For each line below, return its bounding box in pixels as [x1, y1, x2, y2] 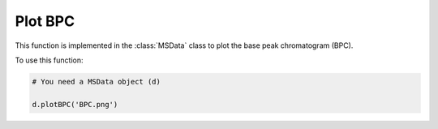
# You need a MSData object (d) [32, 77, 161, 86]
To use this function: [15, 55, 84, 65]
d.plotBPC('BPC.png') [32, 100, 118, 109]
